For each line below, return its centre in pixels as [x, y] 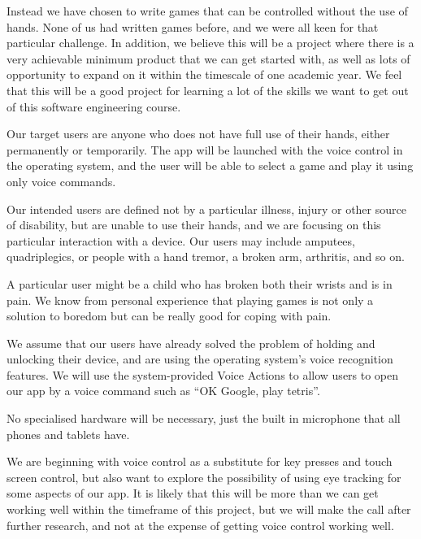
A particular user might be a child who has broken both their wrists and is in [200, 283]
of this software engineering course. [94, 106]
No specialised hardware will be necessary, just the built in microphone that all [204, 418]
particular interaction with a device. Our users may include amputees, [181, 240]
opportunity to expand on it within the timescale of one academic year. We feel [204, 74]
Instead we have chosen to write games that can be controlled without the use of [207, 11]
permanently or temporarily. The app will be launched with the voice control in [205, 149]
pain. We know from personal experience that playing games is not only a [190, 300]
